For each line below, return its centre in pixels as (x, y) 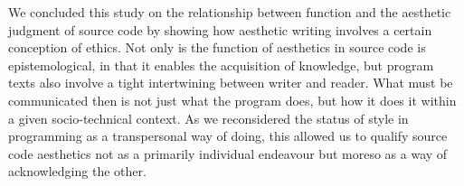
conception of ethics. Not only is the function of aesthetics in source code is (217, 47)
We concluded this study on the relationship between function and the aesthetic (230, 12)
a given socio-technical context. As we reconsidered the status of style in (208, 118)
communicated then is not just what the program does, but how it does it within (232, 100)
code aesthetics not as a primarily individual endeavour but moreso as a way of (228, 153)
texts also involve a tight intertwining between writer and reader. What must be (231, 83)
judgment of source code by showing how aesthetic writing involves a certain (220, 29)
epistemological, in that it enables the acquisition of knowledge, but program (221, 65)
